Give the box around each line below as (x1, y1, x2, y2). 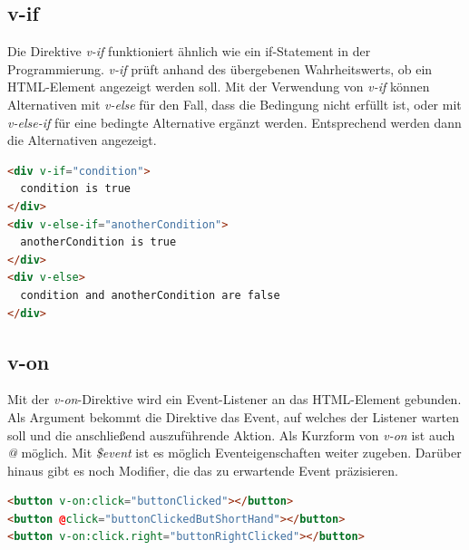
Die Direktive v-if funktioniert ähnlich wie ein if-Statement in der (7, 42, 371, 61)
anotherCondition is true (20, 236, 177, 249)
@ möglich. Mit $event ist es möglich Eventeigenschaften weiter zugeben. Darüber (7, 443, 462, 462)
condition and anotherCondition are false (20, 288, 280, 302)
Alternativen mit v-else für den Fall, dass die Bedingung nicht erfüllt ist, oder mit (7, 94, 462, 113)
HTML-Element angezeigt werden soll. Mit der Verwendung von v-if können (7, 77, 430, 96)
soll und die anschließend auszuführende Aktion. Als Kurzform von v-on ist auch (7, 425, 455, 444)
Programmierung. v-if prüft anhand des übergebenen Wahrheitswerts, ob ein (7, 59, 433, 78)
